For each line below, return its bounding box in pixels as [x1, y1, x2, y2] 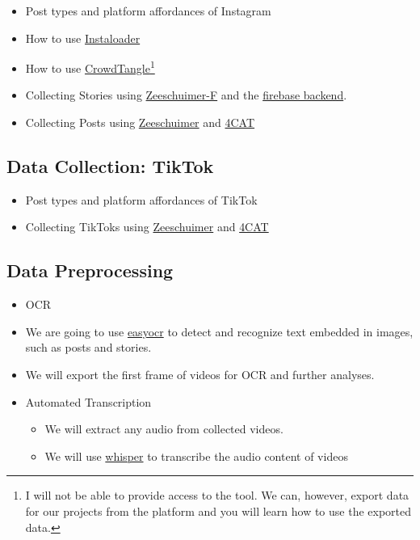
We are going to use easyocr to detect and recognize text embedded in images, [25, 323, 414, 340]
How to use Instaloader [25, 29, 141, 46]
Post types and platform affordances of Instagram [25, 2, 271, 19]
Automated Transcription [25, 393, 152, 410]
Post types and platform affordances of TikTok [25, 191, 258, 208]
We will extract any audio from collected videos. [44, 420, 283, 437]
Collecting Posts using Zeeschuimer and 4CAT [25, 114, 255, 131]
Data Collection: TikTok [6, 154, 214, 179]
